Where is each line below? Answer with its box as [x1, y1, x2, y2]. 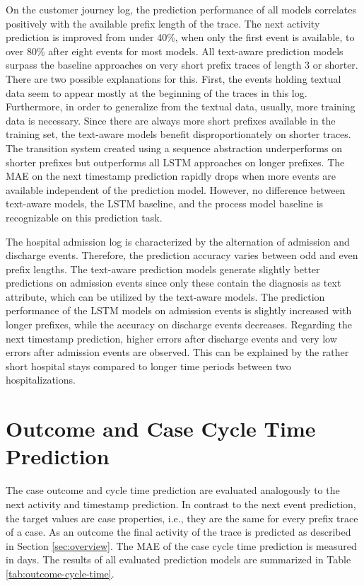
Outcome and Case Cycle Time [6, 414, 316, 443]
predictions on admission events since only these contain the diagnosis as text [6, 275, 341, 290]
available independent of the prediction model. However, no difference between [6, 182, 346, 197]
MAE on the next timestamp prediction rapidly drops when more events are [6, 168, 336, 183]
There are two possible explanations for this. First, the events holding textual [6, 71, 341, 86]
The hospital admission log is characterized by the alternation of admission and [6, 234, 350, 248]
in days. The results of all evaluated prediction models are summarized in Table [6, 552, 351, 567]
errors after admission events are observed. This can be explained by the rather [6, 345, 349, 360]
